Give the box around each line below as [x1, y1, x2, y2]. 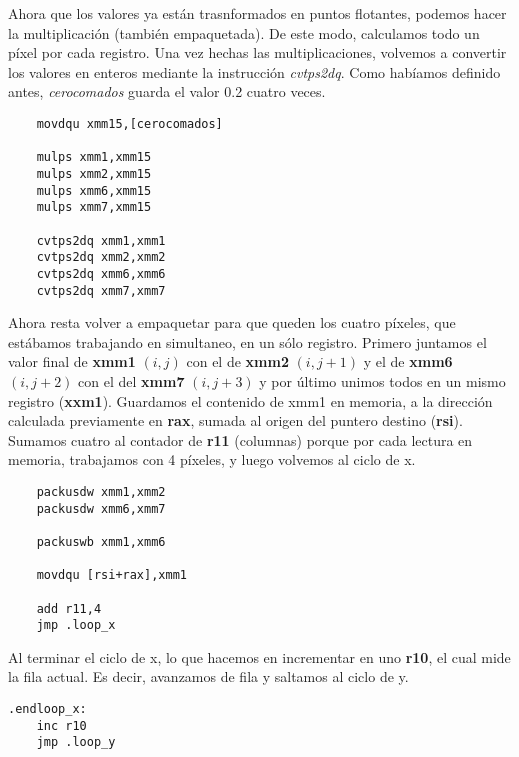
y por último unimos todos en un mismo [259, 370, 506, 391]
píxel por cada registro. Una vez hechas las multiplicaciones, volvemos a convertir [8, 42, 507, 63]
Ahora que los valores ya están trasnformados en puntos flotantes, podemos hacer [8, 3, 507, 23]
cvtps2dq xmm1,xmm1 [36, 233, 166, 248]
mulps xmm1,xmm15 [36, 150, 152, 165]
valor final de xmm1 [8, 351, 136, 372]
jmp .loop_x [36, 618, 116, 633]
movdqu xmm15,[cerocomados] [36, 116, 223, 131]
